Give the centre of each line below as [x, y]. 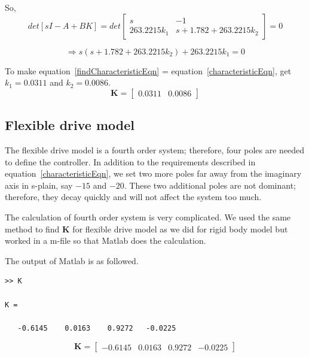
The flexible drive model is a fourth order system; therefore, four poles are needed [155, 149]
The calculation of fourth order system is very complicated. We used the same [148, 217]
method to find [32, 229]
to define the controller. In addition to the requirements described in [130, 161]
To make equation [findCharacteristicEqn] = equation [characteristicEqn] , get [148, 70]
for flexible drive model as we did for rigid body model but [180, 229]
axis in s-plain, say [39, 185]
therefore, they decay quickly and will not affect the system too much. [133, 197]
